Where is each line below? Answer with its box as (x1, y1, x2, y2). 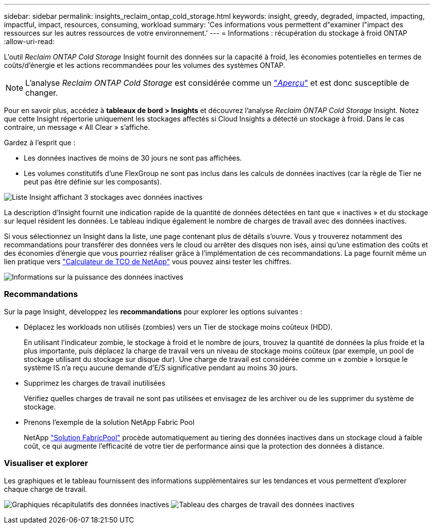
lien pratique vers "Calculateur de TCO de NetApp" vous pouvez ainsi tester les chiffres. (4, 257, 292, 266)
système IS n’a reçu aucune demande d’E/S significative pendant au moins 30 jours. (24, 363, 298, 372)
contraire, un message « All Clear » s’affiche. (4, 123, 150, 131)
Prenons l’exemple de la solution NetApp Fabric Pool (24, 417, 195, 426)
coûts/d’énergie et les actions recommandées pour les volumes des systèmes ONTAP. (4, 61, 285, 69)
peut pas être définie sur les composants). (24, 177, 162, 186)
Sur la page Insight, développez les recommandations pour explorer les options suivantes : (4, 307, 303, 316)
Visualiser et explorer (4, 458, 88, 469)
